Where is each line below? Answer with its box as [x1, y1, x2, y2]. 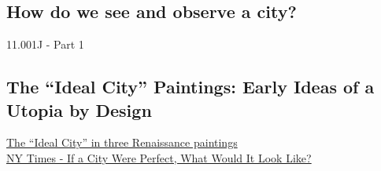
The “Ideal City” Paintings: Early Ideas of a [6, 75, 375, 99]
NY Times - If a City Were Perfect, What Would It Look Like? [6, 149, 312, 166]
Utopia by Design [6, 97, 152, 122]
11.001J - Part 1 [6, 36, 84, 53]
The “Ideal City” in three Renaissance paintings [6, 134, 238, 151]
